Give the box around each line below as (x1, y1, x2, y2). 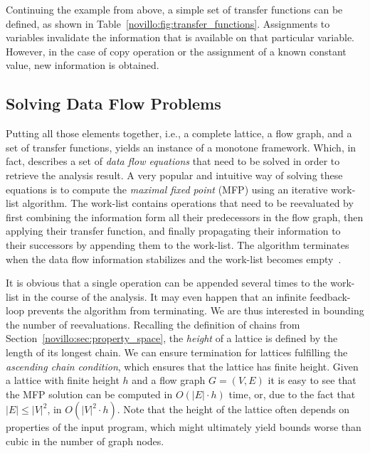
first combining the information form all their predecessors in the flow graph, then (6, 209, 364, 224)
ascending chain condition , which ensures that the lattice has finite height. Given (6, 358, 359, 373)
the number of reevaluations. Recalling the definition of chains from (6, 316, 300, 331)
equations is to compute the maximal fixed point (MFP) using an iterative (6, 181, 328, 196)
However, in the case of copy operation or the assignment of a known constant (6, 43, 347, 58)
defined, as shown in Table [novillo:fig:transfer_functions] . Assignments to (6, 16, 330, 31)
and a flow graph (132, 373, 206, 388)
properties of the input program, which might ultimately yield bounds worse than (6, 420, 361, 435)
